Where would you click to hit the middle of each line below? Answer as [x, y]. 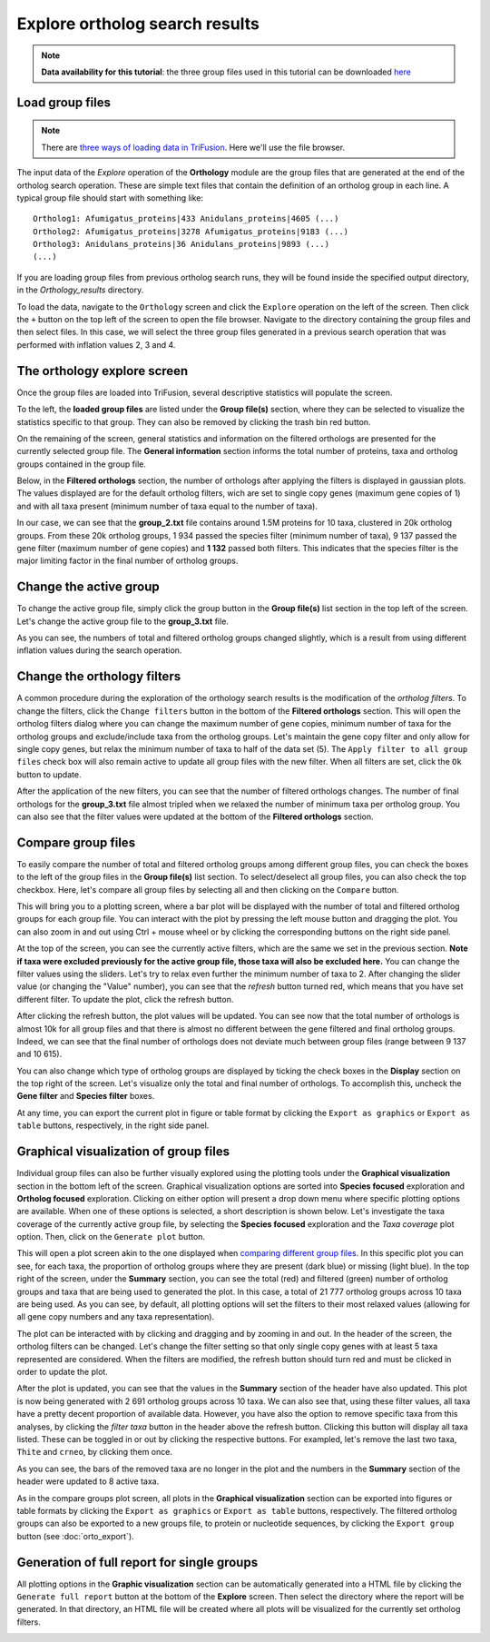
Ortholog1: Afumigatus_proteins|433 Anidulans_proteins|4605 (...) [186, 219]
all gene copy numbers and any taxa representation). [116, 1317]
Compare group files [76, 842]
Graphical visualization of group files [123, 1152]
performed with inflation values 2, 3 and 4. [96, 344]
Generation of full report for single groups [137, 1562]
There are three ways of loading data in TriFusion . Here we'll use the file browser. [193, 147]
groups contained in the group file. [82, 464]
